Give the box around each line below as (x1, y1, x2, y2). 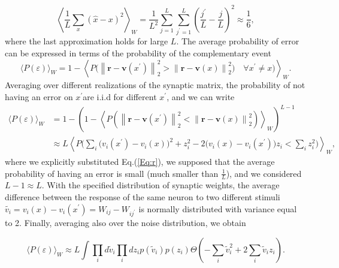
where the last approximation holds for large (5, 35, 168, 47)
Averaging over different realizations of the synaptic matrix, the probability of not (5, 79, 305, 91)
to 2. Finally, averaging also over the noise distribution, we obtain (5, 216, 246, 229)
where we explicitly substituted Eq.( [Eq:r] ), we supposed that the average (5, 155, 275, 167)
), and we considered (226, 167, 302, 179)
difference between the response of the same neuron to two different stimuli (5, 190, 280, 203)
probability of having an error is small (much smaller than (5, 167, 219, 179)
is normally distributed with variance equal (138, 202, 297, 215)
